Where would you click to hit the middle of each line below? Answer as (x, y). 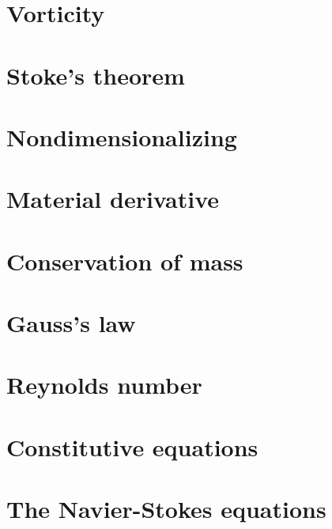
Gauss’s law (71, 323)
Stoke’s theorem (96, 75)
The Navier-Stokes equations (166, 509)
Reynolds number (104, 385)
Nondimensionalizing (122, 136)
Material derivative (113, 199)
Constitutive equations (132, 446)
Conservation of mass (125, 261)
